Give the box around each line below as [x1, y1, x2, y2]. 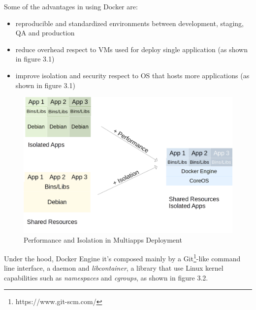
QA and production [15, 28, 75, 38]
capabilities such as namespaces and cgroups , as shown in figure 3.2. [4, 272, 208, 282]
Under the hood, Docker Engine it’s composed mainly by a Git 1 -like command [4, 251, 241, 263]
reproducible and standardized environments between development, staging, [15, 18, 244, 28]
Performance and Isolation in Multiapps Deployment [24, 235, 182, 245]
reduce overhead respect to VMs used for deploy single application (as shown [15, 44, 248, 54]
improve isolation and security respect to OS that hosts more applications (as [15, 70, 250, 80]
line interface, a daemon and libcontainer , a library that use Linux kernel [4, 263, 224, 273]
